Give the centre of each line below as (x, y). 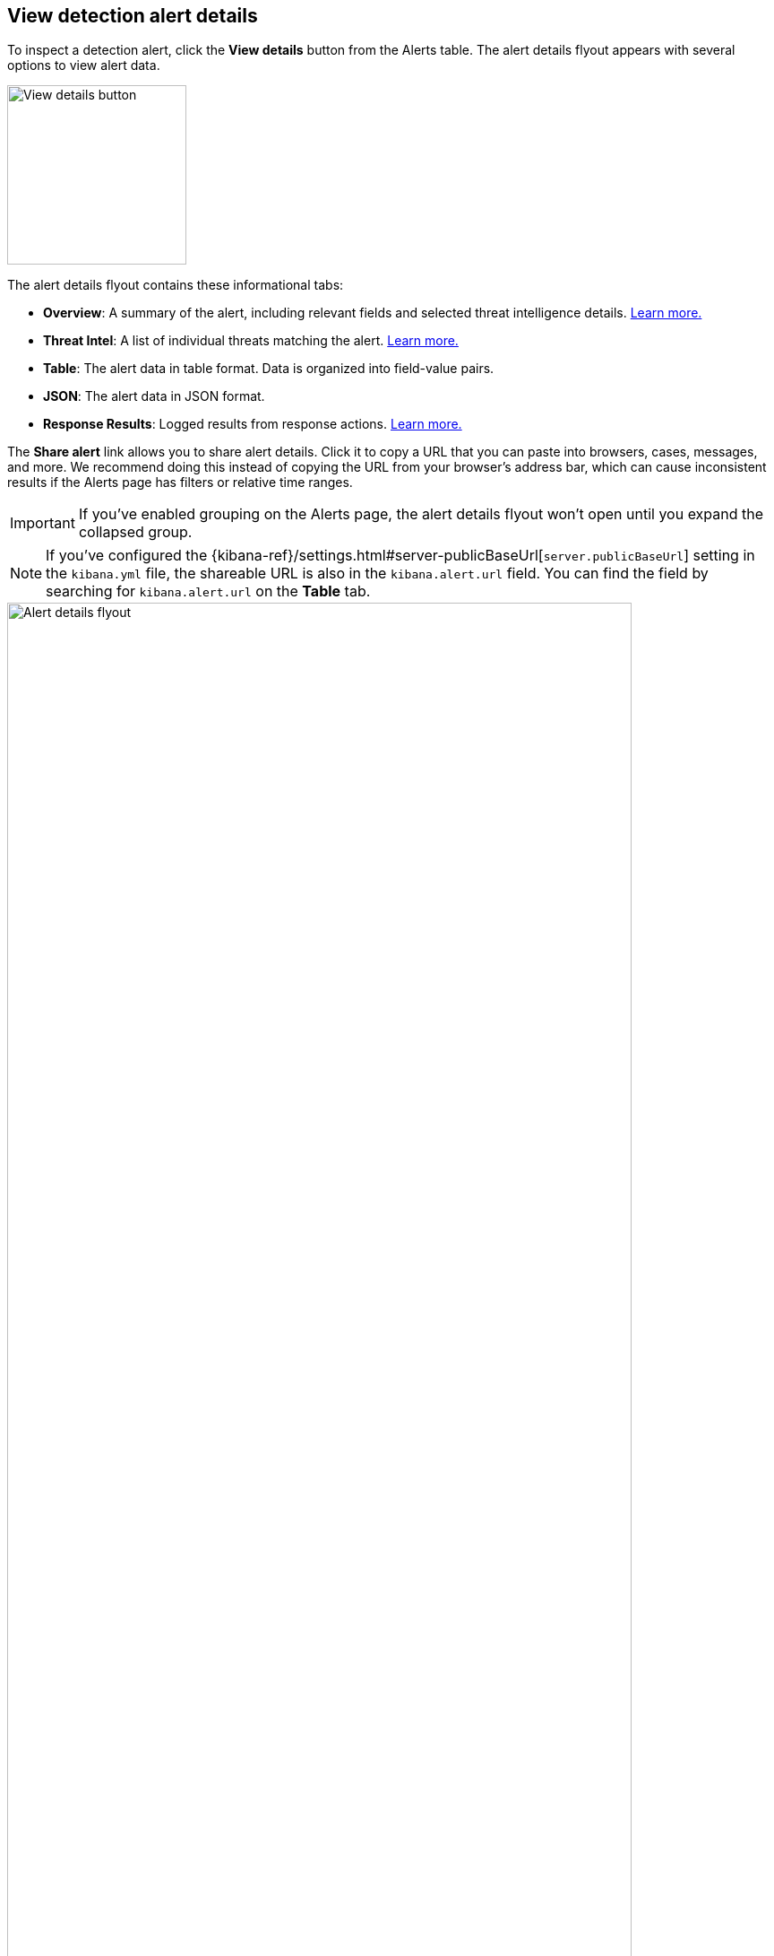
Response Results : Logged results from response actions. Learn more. (253, 424)
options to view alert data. (84, 65)
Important (43, 523)
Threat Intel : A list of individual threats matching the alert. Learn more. (251, 341)
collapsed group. (135, 532)
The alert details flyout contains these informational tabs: (176, 285)
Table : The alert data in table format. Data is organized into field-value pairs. (269, 369)
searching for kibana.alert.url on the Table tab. (208, 591)
